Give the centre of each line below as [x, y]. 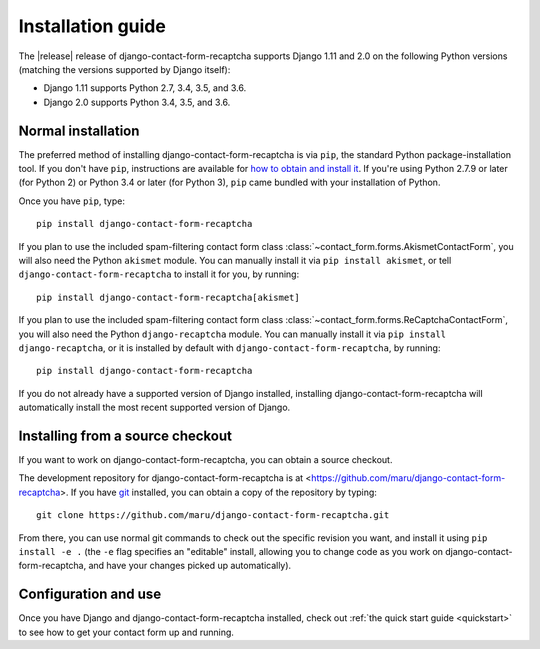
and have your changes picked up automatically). [190, 566]
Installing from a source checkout [125, 435]
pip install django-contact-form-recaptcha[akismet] [168, 297]
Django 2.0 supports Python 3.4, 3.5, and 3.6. [137, 102]
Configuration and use [90, 594]
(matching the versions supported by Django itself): [124, 69]
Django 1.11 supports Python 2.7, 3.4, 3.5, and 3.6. [145, 88]
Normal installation [79, 130]
